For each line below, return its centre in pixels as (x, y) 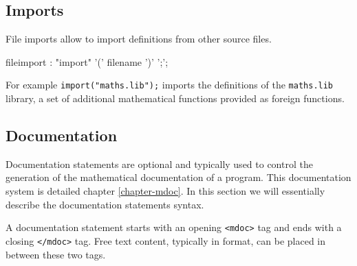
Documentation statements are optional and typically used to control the (159, 164)
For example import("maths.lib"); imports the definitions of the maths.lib (170, 85)
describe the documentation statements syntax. (105, 204)
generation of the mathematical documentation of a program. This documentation (178, 177)
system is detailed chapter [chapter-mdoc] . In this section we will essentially (165, 191)
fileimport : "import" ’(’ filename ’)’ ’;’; (87, 61)
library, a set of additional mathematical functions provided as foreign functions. (175, 98)
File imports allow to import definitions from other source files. (139, 39)
